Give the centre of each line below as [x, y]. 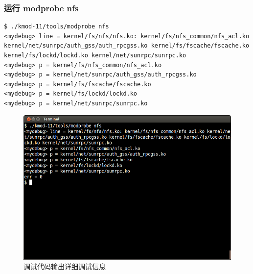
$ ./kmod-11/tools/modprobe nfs [57, 27]
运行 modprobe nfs [41, 8]
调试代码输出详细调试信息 [65, 266]
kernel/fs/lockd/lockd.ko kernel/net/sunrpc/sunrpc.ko [95, 55]
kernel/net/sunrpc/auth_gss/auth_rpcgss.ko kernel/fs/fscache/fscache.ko [127, 46]
